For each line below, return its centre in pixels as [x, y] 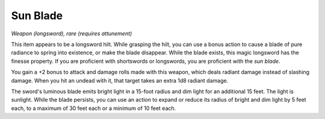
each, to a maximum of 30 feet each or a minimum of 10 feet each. [94, 108]
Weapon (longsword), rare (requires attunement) [72, 33]
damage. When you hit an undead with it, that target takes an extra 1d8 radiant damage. [120, 80]
